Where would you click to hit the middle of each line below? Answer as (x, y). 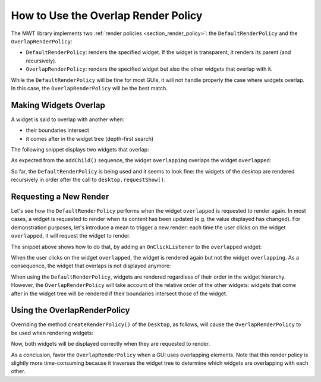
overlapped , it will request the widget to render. (71, 236)
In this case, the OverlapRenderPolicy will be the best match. (89, 88)
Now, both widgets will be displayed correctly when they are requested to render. (111, 344)
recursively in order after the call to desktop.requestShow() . (88, 180)
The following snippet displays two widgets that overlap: (80, 149)
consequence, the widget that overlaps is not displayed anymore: (91, 266)
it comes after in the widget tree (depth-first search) (90, 138)
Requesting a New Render (60, 196)
